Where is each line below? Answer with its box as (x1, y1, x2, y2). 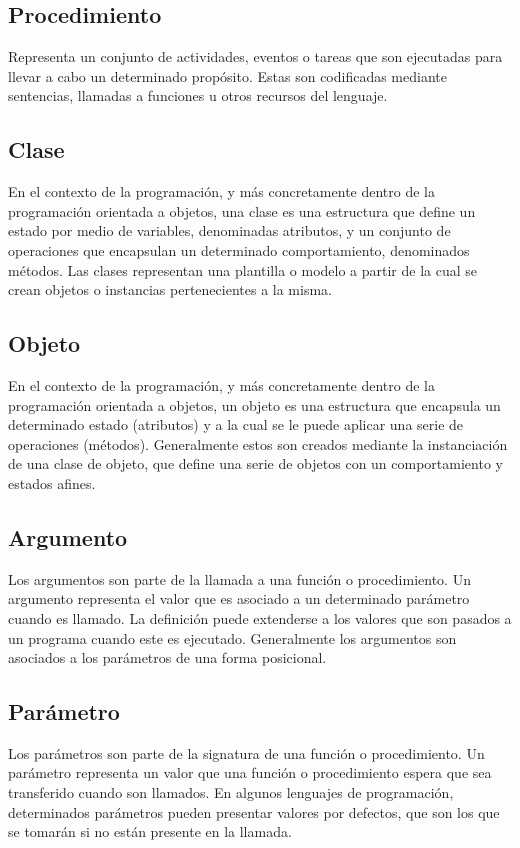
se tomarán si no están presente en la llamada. (8, 821, 292, 842)
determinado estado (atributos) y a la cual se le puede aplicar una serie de (8, 414, 464, 435)
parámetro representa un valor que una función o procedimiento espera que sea (8, 762, 492, 783)
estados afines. (8, 472, 96, 493)
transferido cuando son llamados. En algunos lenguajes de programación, (8, 782, 454, 803)
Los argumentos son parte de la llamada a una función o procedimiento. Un (8, 568, 471, 589)
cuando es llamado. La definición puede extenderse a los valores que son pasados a (8, 607, 512, 628)
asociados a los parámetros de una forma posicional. (8, 647, 327, 668)
